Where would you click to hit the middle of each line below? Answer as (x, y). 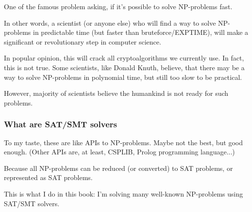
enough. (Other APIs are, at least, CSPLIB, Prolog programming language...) (119, 152)
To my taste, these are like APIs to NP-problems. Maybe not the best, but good (123, 142)
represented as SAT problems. (48, 177)
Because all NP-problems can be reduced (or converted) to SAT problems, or (118, 168)
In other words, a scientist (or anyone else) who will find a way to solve (110, 23)
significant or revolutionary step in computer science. (83, 41)
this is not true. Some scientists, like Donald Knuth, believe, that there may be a (124, 67)
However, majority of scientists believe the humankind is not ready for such (116, 93)
